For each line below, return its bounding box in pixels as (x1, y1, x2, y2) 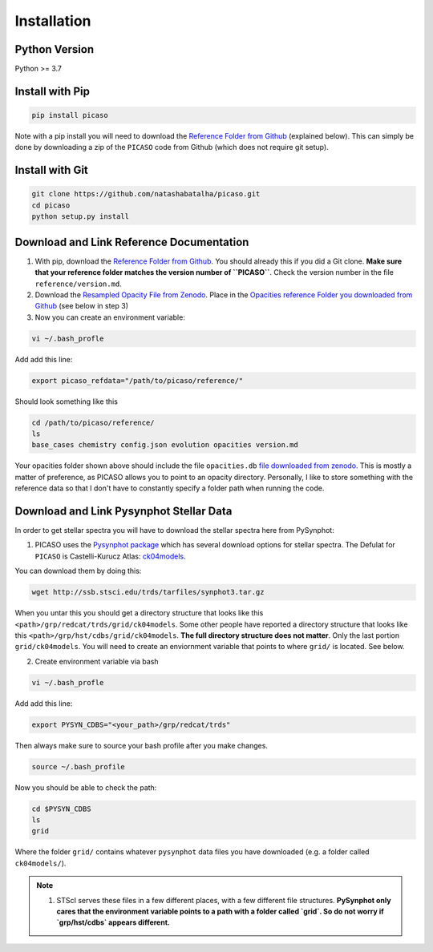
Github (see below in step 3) (34, 301, 128, 311)
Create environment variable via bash (34, 656, 160, 666)
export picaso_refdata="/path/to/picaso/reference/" (31, 376, 244, 385)
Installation (14, 12, 91, 30)
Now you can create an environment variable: (34, 313, 186, 322)
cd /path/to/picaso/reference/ (31, 418, 156, 427)
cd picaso (31, 200, 71, 210)
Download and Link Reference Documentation (14, 235, 249, 248)
